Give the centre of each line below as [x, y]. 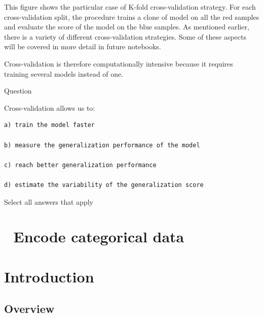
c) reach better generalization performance [80, 165]
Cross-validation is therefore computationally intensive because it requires [119, 63]
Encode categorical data [99, 236]
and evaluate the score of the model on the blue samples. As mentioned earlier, [127, 27]
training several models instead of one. [64, 73]
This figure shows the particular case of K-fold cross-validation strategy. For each [130, 7]
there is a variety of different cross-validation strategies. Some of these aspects [125, 36]
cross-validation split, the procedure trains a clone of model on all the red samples [132, 17]
